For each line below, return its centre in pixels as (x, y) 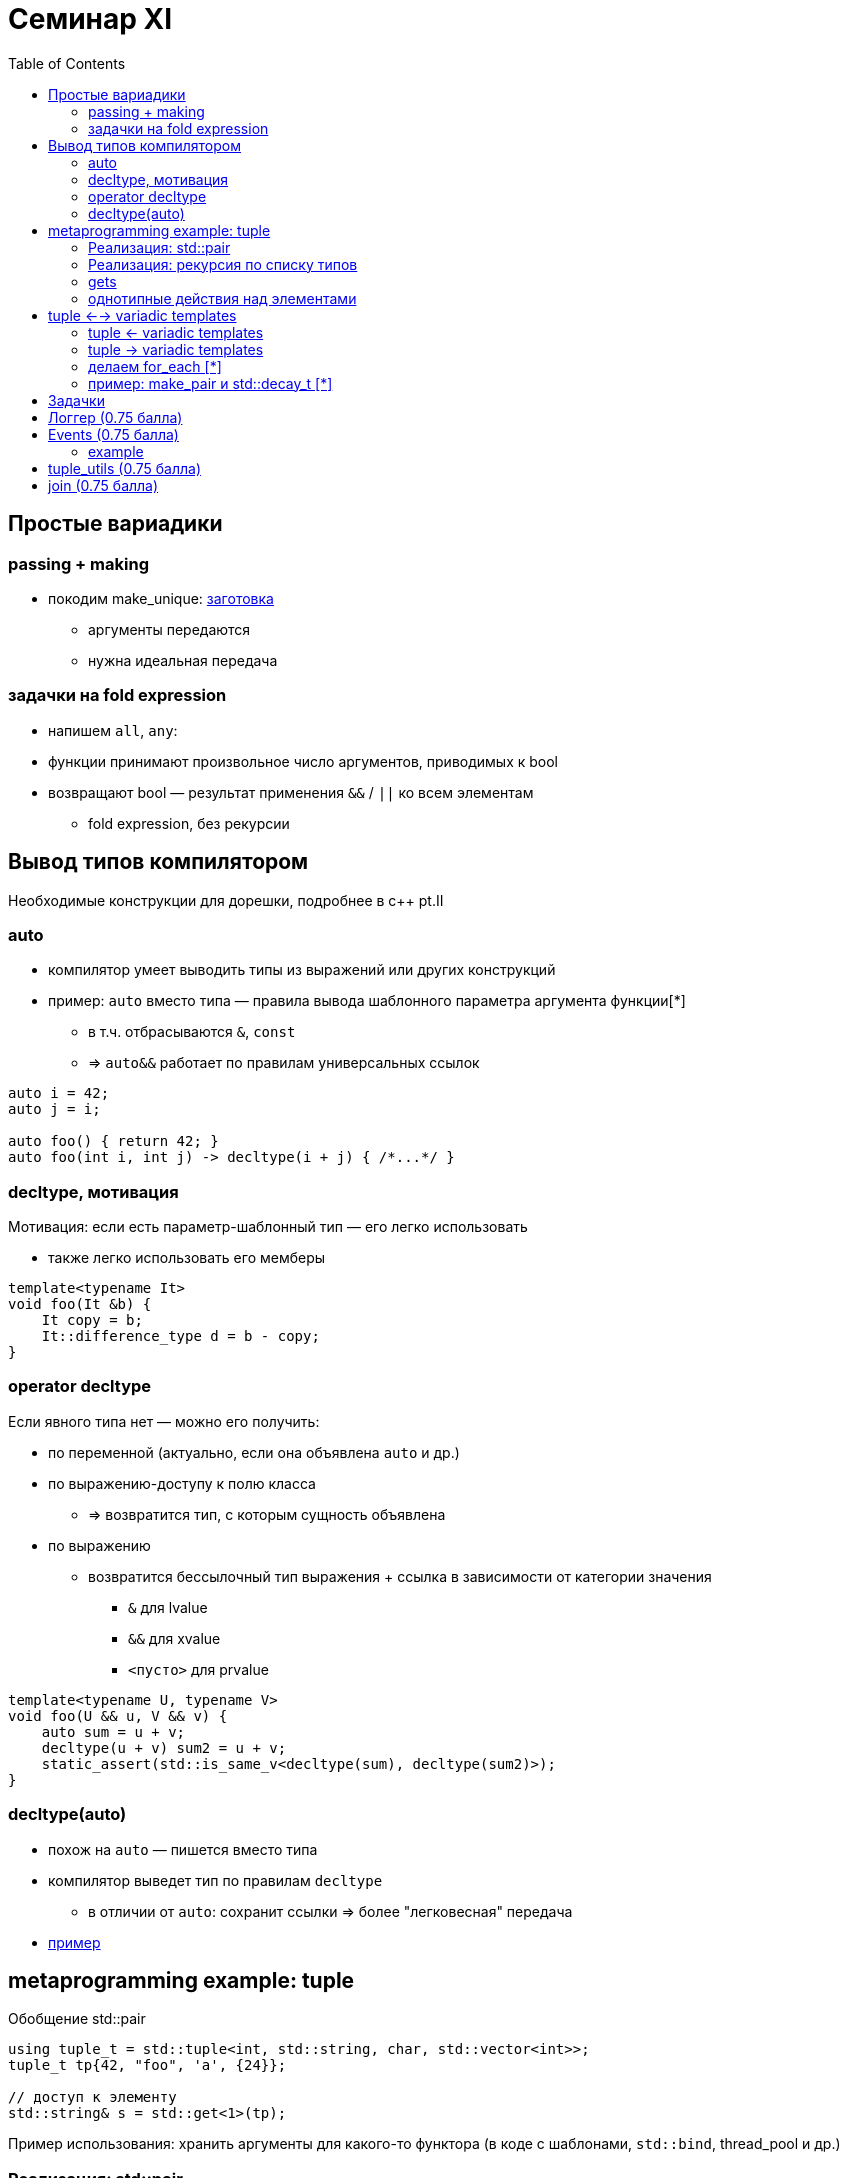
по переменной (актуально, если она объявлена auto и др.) (254, 1452)
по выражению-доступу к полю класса (182, 1483)
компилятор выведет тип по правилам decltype (215, 1880)
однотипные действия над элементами (222, 298)
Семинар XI (90, 19)
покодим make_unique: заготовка (161, 598)
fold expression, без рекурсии (189, 823)
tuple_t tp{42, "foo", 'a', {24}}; (147, 2065)
